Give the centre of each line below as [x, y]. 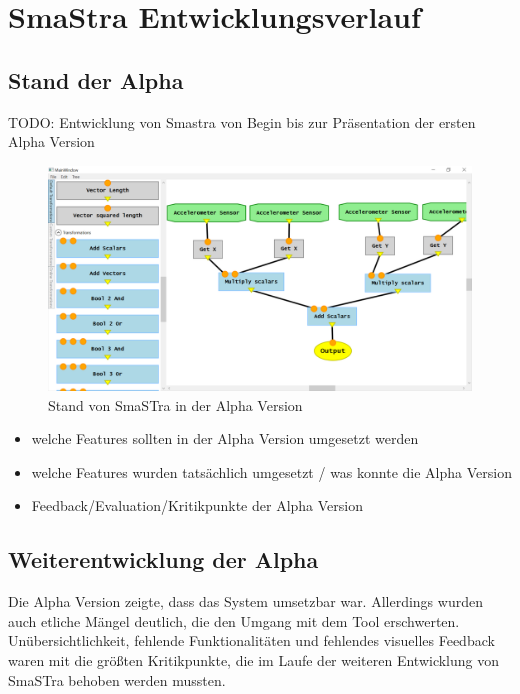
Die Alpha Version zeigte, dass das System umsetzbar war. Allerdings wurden [245, 601]
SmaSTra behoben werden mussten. [117, 679]
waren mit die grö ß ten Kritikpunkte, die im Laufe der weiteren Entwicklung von [254, 659]
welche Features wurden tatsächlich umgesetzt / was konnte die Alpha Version [271, 471]
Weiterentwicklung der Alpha [163, 559]
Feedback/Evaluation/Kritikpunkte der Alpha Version [197, 505]
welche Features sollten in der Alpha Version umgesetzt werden [225, 438]
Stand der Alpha [96, 79]
